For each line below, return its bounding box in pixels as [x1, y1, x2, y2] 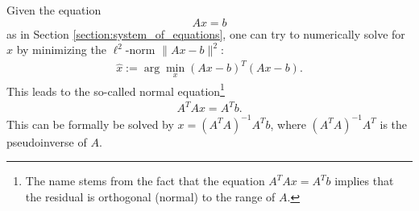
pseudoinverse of [6, 133, 87, 150]
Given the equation [6, 2, 102, 18]
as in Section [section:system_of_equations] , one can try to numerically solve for [6, 25, 405, 42]
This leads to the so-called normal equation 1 [6, 80, 225, 99]
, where [270, 115, 306, 132]
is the [380, 115, 408, 132]
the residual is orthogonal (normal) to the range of [25, 188, 276, 205]
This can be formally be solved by [6, 115, 174, 132]
